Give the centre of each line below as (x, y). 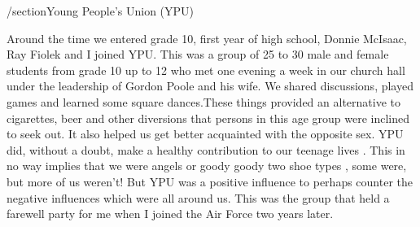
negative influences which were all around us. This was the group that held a (198, 197)
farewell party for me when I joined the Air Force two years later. (170, 214)
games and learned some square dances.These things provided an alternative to (203, 101)
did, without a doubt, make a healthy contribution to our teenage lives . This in (206, 149)
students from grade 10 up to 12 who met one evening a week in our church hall (206, 70)
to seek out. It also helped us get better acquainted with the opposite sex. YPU (205, 134)
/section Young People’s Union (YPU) (101, 11)
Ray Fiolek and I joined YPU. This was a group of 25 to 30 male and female (198, 54)
